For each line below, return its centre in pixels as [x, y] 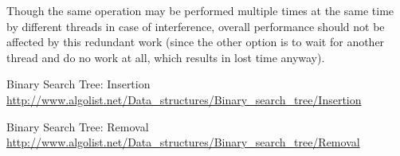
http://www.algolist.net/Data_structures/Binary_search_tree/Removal [183, 142]
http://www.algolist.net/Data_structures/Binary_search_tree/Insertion [184, 99]
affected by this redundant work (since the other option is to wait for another [196, 42]
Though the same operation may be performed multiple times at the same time [200, 10]
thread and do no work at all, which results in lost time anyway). [166, 57]
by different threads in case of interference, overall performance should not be [196, 26]
